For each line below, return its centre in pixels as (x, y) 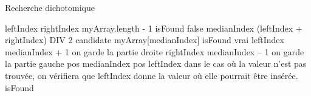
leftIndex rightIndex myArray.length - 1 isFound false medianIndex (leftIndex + (154, 28)
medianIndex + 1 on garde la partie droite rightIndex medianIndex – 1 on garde (155, 51)
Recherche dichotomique (50, 7)
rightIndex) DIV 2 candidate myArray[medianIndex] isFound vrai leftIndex (145, 40)
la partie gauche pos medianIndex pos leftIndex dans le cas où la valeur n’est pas (156, 63)
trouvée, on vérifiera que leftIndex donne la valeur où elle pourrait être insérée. (152, 75)
